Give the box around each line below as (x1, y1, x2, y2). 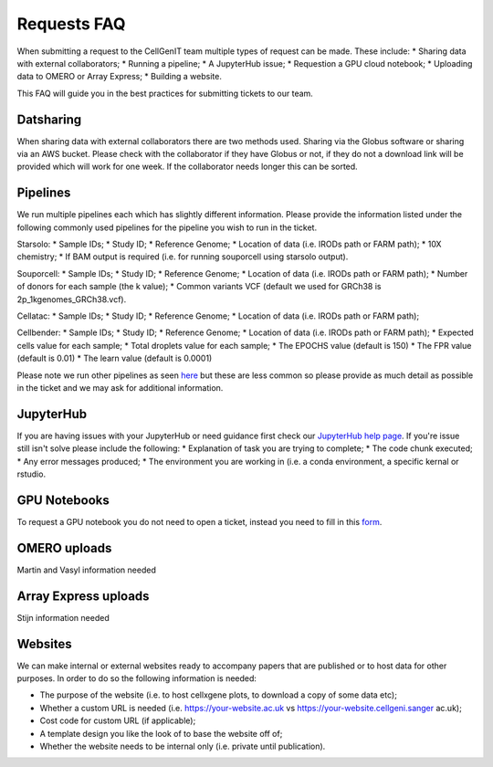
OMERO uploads (16, 540, 112, 556)
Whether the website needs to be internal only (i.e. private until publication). (39, 741, 326, 752)
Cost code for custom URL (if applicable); (39, 715, 196, 726)
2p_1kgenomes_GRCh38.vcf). (16, 293, 127, 305)
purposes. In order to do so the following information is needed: (16, 673, 257, 684)
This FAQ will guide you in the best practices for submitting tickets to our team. (16, 88, 314, 99)
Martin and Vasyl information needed (16, 564, 157, 575)
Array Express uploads (16, 588, 150, 604)
